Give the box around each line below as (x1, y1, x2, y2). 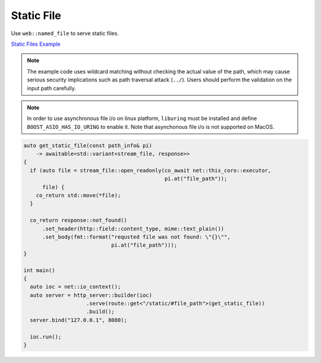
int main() (23, 267, 55, 273)
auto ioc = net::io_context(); (30, 283, 121, 291)
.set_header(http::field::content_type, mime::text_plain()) (42, 225, 225, 232)
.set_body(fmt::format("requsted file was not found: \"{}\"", (42, 233, 231, 240)
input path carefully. (27, 84, 77, 91)
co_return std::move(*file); (36, 192, 121, 198)
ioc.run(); (30, 333, 62, 340)
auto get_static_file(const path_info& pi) (23, 142, 153, 149)
